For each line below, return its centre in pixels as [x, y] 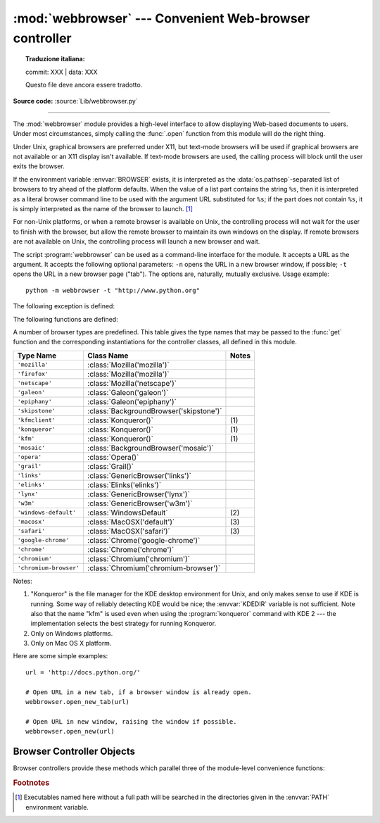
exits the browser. [39, 166]
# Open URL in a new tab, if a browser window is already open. [139, 692]
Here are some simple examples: [61, 656]
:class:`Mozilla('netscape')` [132, 383]
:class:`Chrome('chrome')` [131, 549]
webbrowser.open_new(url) [70, 731]
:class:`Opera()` [113, 457]
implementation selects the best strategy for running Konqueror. [123, 624]
